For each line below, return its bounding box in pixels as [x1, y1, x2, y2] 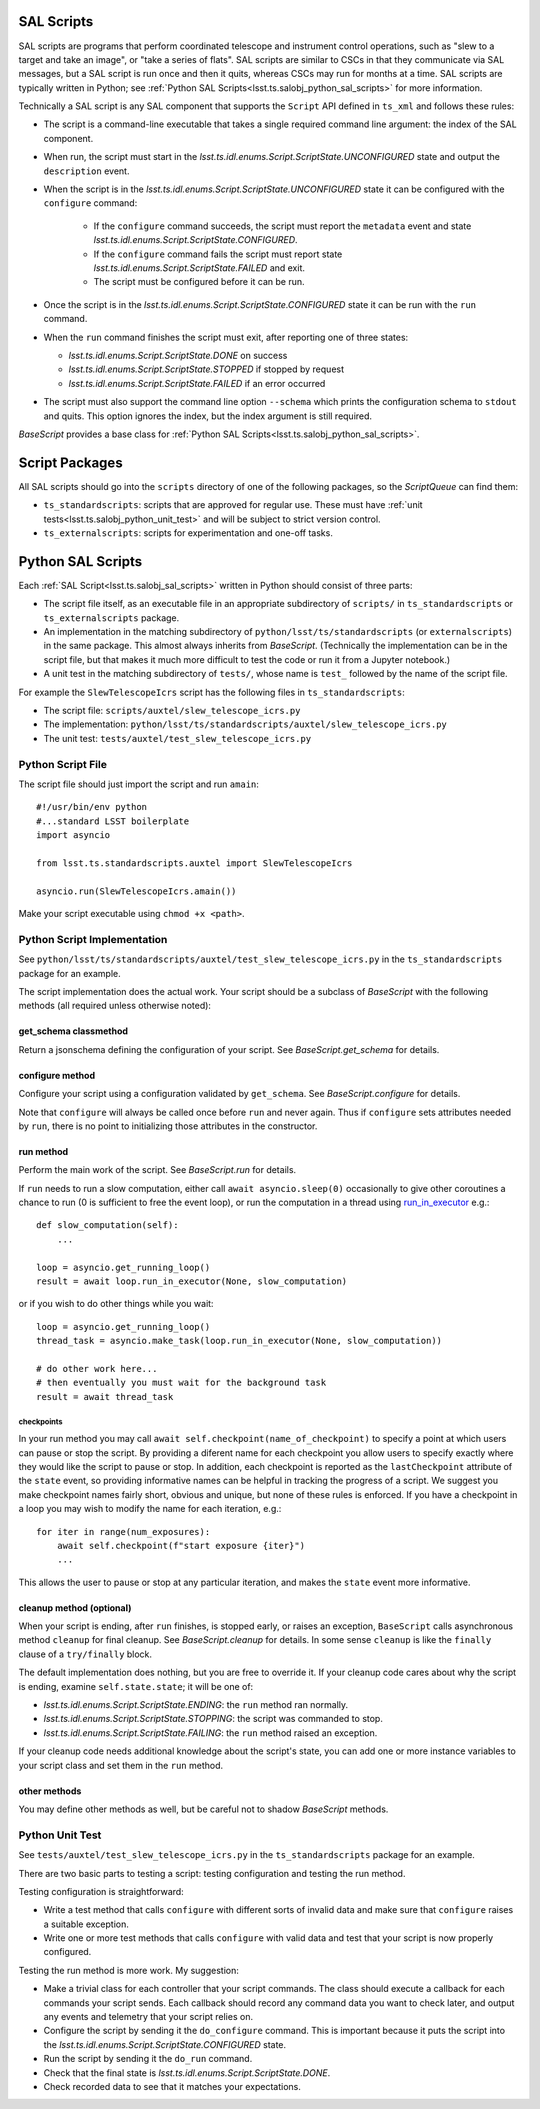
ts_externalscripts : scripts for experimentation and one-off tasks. [43, 526, 334, 539]
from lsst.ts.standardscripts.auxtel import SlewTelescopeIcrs [36, 857, 353, 869]
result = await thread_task [36, 1391, 174, 1402]
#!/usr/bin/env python [36, 801, 148, 813]
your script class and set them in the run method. [18, 1759, 224, 1771]
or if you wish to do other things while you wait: [18, 1298, 214, 1310]
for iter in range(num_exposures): [36, 1526, 211, 1537]
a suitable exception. [43, 1918, 130, 1930]
